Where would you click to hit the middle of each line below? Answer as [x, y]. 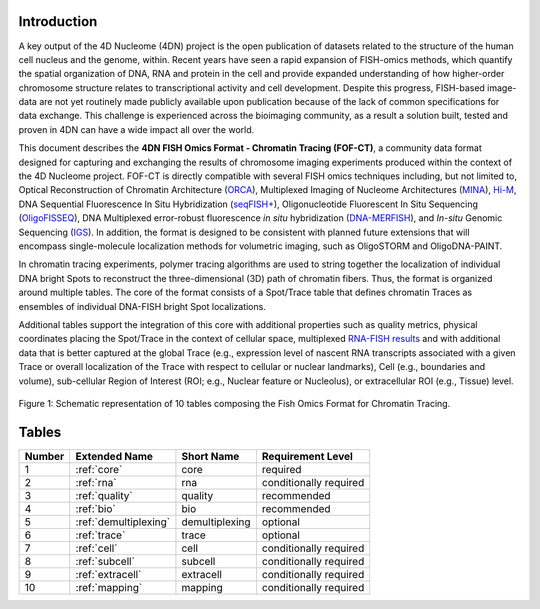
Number [44, 456]
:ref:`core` [99, 469]
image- [501, 87]
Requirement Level [307, 456]
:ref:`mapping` [109, 587]
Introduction [58, 21]
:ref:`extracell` [108, 574]
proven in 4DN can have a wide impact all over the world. [136, 129]
